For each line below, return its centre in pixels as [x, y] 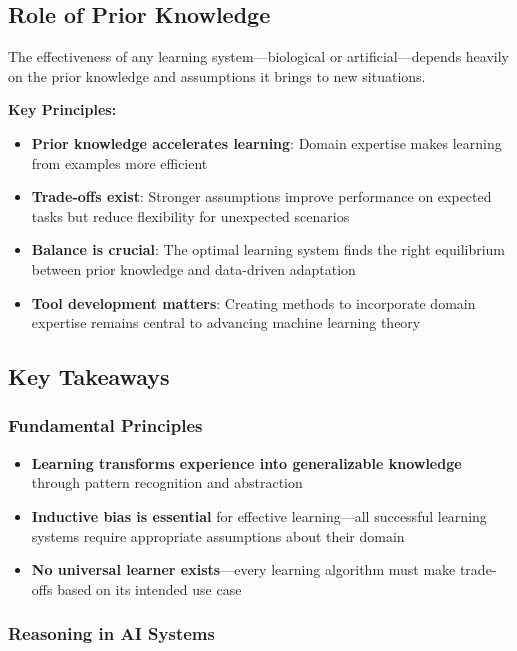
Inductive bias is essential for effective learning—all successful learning [259, 515]
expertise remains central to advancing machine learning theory [226, 322]
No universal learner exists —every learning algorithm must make [243, 569]
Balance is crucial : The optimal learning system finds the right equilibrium [268, 249]
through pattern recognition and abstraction [167, 482]
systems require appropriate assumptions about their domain [218, 535]
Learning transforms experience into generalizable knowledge [246, 462]
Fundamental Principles [105, 425]
